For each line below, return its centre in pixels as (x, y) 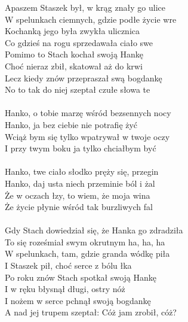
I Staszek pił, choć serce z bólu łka (68, 265)
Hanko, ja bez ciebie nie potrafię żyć (71, 124)
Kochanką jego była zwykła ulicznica (73, 31)
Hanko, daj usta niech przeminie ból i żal (80, 183)
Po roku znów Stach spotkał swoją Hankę (81, 277)
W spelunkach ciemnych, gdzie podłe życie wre (91, 19)
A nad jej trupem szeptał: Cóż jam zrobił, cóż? (91, 312)
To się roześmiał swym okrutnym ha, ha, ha (85, 242)
